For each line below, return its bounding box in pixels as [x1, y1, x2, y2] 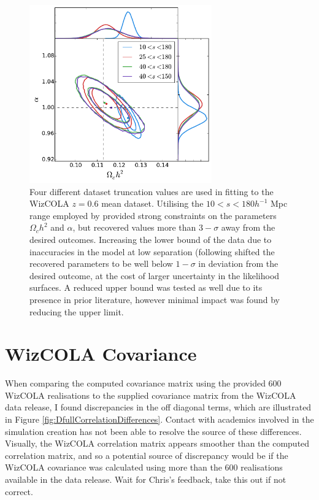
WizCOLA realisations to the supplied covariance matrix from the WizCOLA [5, 388, 296, 401]
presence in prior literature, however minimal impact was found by [29, 293, 280, 306]
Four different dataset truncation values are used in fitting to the [29, 185, 274, 198]
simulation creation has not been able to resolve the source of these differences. [5, 425, 302, 437]
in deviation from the [198, 257, 279, 270]
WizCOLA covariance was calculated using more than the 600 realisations [5, 461, 283, 474]
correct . [5, 485, 33, 498]
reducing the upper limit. [29, 305, 124, 318]
